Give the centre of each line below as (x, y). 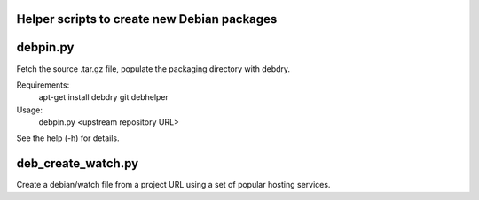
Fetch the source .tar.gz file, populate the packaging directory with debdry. (153, 69)
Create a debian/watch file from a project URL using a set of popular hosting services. (173, 185)
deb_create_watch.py (78, 164)
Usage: (30, 110)
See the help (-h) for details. (68, 138)
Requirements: (43, 85)
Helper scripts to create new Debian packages (147, 19)
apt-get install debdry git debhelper (103, 97)
